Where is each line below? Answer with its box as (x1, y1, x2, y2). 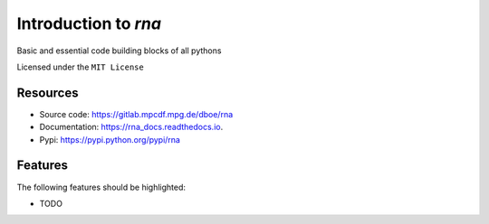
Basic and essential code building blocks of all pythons (16, 45, 222, 56)
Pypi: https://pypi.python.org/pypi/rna (39, 134, 181, 145)
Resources (16, 85, 79, 100)
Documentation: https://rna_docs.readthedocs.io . (39, 122, 224, 133)
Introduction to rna (16, 14, 162, 33)
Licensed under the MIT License (16, 61, 144, 72)
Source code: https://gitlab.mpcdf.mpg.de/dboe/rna (39, 108, 234, 119)
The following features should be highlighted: (16, 182, 186, 192)
